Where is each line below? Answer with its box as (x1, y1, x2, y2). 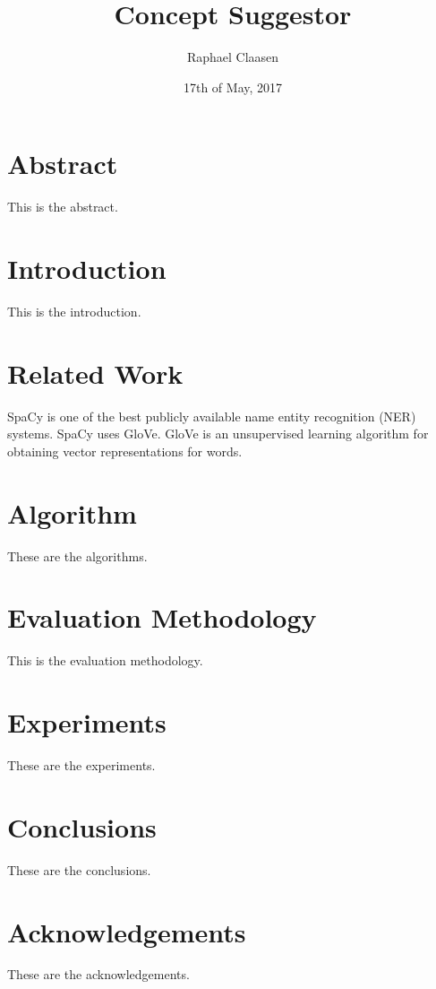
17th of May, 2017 (183, 77, 283, 96)
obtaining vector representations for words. (7, 441, 243, 460)
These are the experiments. (7, 756, 156, 775)
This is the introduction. (7, 301, 141, 320)
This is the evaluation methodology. (7, 651, 203, 670)
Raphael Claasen (186, 48, 279, 66)
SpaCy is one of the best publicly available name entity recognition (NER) (7, 406, 416, 425)
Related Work (7, 354, 184, 391)
